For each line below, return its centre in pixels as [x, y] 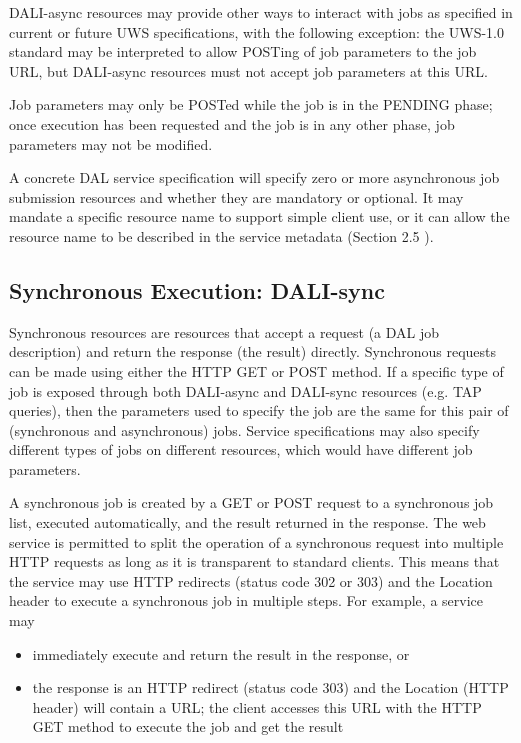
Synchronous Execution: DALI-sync [197, 289]
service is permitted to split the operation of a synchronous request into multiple [256, 541]
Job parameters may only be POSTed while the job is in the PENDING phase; [251, 104]
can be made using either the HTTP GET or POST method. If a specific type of [256, 370]
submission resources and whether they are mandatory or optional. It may [236, 196]
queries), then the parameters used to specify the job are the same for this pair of [259, 410]
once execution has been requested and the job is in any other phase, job [232, 123]
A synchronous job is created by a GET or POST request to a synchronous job [251, 502]
